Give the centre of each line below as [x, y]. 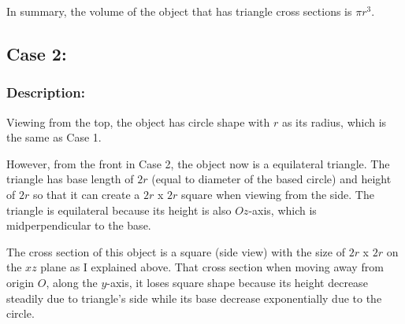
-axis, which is [282, 210]
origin [20, 282]
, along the [72, 282]
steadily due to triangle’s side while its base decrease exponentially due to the [194, 298]
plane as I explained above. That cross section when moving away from [212, 267]
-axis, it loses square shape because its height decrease [237, 282]
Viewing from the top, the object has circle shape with [138, 121]
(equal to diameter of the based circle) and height [271, 179]
